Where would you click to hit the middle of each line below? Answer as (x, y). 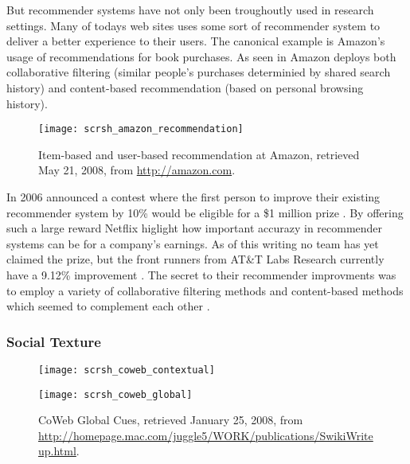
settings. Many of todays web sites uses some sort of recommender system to (193, 25)
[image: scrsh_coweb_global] (115, 394)
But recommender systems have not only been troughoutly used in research (190, 10)
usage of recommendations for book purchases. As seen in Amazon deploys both (201, 56)
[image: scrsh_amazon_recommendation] (141, 129)
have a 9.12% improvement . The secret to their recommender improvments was (201, 274)
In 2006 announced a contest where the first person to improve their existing (193, 197)
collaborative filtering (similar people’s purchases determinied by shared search (199, 72)
